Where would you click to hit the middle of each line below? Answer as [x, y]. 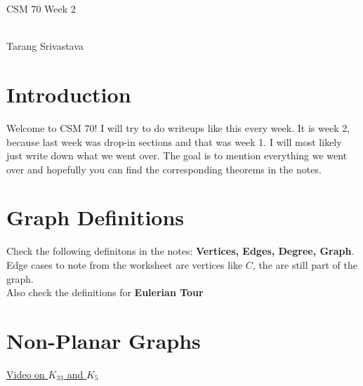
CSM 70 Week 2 [41, 8]
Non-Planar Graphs [104, 340]
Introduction [69, 94]
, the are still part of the [305, 265]
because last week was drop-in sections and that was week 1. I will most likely [174, 141]
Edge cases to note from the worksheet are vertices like [125, 265]
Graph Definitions [95, 217]
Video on [26, 374]
